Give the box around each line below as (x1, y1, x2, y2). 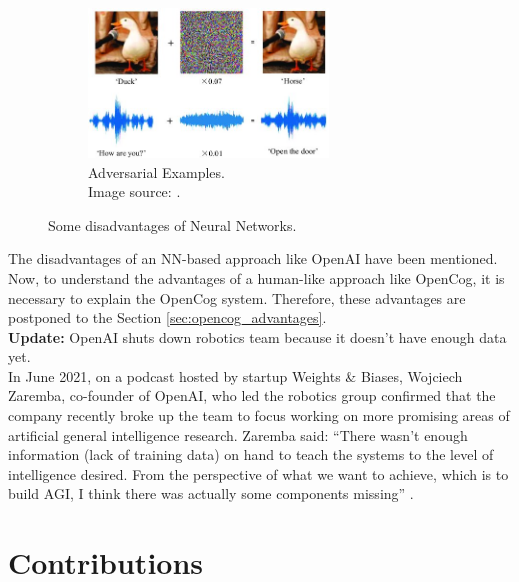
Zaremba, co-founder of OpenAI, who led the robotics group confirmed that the (8, 385, 496, 406)
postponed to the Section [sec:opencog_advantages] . (8, 307, 327, 328)
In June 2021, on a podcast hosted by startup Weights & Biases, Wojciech (8, 365, 463, 386)
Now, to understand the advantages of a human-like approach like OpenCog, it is (8, 267, 505, 288)
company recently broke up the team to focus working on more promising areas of (8, 405, 510, 426)
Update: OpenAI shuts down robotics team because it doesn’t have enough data (8, 326, 507, 347)
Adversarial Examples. (88, 161, 225, 182)
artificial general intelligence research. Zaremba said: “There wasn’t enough (8, 424, 468, 445)
